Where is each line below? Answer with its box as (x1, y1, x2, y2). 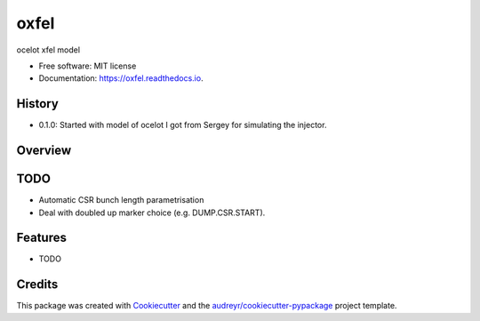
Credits (16, 277, 59, 293)
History (16, 96, 60, 111)
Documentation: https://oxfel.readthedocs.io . (38, 73, 204, 84)
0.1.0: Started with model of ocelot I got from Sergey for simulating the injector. (38, 120, 327, 131)
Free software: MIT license (38, 60, 137, 71)
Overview (16, 143, 72, 158)
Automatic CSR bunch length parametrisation (38, 195, 204, 205)
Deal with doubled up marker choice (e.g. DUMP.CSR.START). (38, 207, 266, 218)
